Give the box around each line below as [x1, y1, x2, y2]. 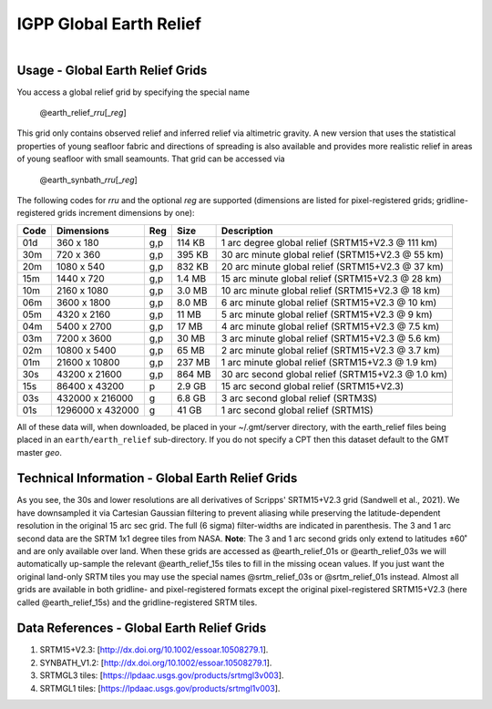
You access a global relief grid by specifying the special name [16, 87, 251, 98]
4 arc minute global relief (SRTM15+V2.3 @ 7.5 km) [220, 320, 440, 333]
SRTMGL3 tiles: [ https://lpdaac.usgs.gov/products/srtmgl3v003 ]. [39, 670, 284, 681]
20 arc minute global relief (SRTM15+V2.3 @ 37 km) [220, 260, 444, 272]
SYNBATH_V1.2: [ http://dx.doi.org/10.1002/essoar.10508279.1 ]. [39, 657, 272, 668]
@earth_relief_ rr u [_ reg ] [39, 108, 127, 118]
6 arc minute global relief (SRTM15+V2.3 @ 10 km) [220, 296, 437, 309]
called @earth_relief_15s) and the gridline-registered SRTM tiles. [16, 597, 258, 608]
